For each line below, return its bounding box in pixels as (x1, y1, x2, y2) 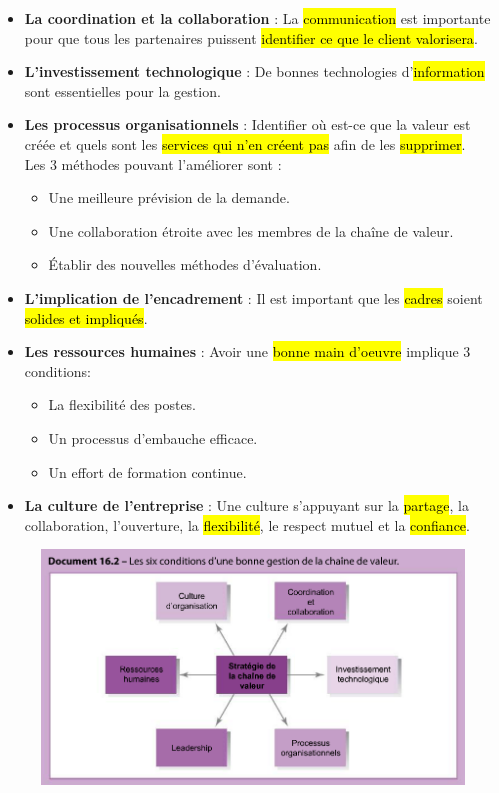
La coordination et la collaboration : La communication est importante (24, 8, 491, 28)
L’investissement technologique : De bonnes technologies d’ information (24, 61, 485, 82)
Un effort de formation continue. (48, 461, 247, 482)
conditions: (24, 360, 92, 381)
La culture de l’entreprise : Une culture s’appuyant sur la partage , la (24, 495, 469, 516)
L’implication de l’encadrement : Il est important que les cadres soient (24, 287, 483, 308)
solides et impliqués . (24, 307, 148, 328)
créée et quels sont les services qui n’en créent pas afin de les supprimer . (24, 133, 466, 154)
